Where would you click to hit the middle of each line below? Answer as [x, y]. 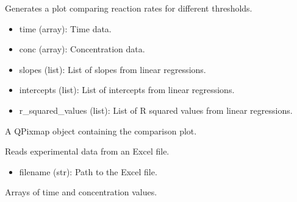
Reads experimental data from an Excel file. [87, 151]
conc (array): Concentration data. [82, 49]
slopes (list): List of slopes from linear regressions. [113, 69]
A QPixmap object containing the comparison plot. [101, 131]
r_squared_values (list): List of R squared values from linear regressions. [156, 110]
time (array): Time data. [65, 28]
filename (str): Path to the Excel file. [88, 171]
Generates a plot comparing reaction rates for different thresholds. [129, 8]
